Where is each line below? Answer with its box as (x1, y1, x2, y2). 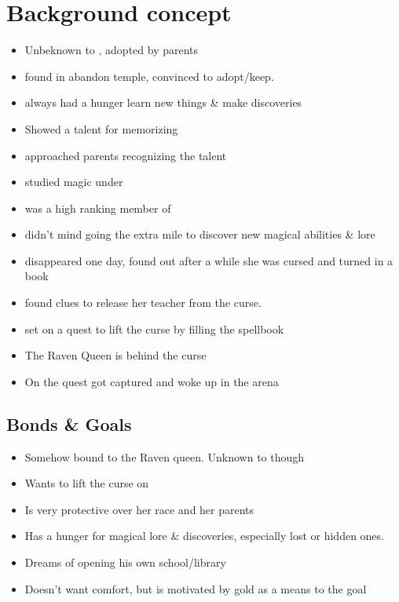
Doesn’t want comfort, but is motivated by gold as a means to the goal (24, 580, 367, 597)
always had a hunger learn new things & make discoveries (24, 94, 302, 111)
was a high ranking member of (24, 199, 171, 216)
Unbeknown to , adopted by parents (24, 42, 199, 58)
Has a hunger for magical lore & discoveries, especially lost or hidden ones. (24, 527, 384, 544)
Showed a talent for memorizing (24, 120, 178, 137)
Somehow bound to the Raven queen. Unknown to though (24, 448, 305, 465)
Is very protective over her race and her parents (24, 501, 254, 517)
